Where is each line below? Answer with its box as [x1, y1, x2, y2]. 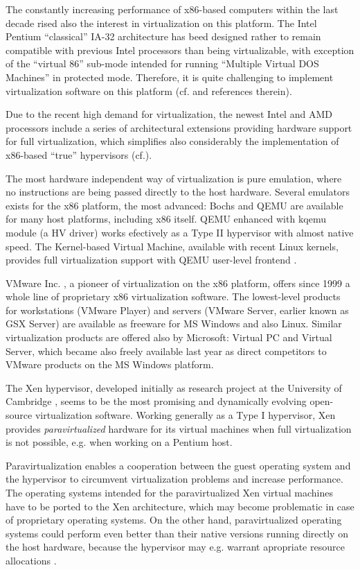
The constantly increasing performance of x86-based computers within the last [6, 2, 339, 16]
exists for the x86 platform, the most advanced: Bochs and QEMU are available [6, 198, 343, 212]
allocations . [6, 553, 57, 567]
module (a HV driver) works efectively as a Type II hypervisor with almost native [6, 225, 354, 239]
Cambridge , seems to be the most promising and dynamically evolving [6, 394, 307, 408]
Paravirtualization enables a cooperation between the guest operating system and [6, 458, 351, 472]
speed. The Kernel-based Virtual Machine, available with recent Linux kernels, [6, 239, 339, 253]
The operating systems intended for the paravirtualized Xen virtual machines [6, 485, 334, 499]
